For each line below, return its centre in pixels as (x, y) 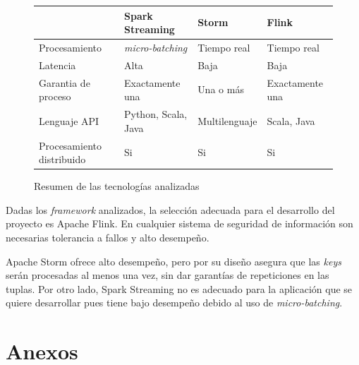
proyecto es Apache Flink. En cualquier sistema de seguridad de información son (179, 223)
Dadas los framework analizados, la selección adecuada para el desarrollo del (170, 209)
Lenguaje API (69, 120)
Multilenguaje (227, 120)
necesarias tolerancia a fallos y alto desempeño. (108, 237)
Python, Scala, (156, 114)
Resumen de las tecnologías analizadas (117, 186)
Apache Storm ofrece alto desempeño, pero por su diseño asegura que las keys (174, 261)
